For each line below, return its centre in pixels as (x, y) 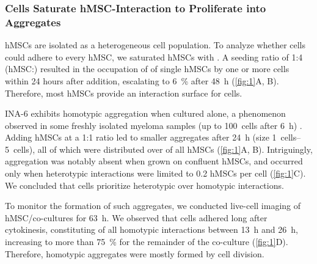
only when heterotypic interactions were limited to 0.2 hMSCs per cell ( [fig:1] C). (155, 173)
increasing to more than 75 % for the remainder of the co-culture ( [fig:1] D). (147, 242)
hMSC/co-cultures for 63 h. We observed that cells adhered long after (136, 217)
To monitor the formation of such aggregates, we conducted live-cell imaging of (153, 206)
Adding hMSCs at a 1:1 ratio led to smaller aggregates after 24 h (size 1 (141, 137)
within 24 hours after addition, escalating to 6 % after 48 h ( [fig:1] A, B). (142, 80)
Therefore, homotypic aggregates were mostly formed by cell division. (135, 253)
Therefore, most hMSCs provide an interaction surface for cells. (124, 93)
